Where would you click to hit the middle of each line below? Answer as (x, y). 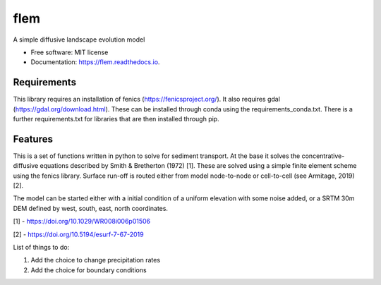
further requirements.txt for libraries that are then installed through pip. (116, 119)
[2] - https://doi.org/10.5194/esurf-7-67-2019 (78, 234)
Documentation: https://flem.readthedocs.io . (95, 62)
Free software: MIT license (69, 52)
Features (33, 139)
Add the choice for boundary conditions (89, 270)
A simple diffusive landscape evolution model (79, 40)
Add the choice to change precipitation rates (96, 260)
